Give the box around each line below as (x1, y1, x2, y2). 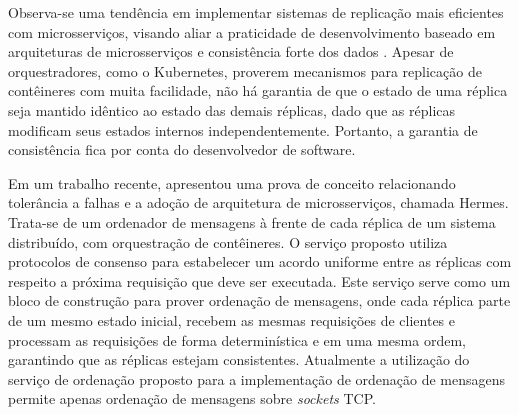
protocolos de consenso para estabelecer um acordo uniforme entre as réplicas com (8, 251, 512, 272)
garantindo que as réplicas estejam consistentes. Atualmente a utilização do (8, 349, 470, 370)
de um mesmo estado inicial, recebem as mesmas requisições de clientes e (8, 309, 456, 330)
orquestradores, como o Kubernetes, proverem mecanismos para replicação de (8, 60, 482, 81)
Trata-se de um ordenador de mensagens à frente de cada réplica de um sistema (8, 211, 496, 232)
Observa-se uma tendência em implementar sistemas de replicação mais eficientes (8, 2, 504, 22)
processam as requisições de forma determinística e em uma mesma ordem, (8, 329, 466, 350)
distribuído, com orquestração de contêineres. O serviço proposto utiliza (8, 231, 448, 252)
